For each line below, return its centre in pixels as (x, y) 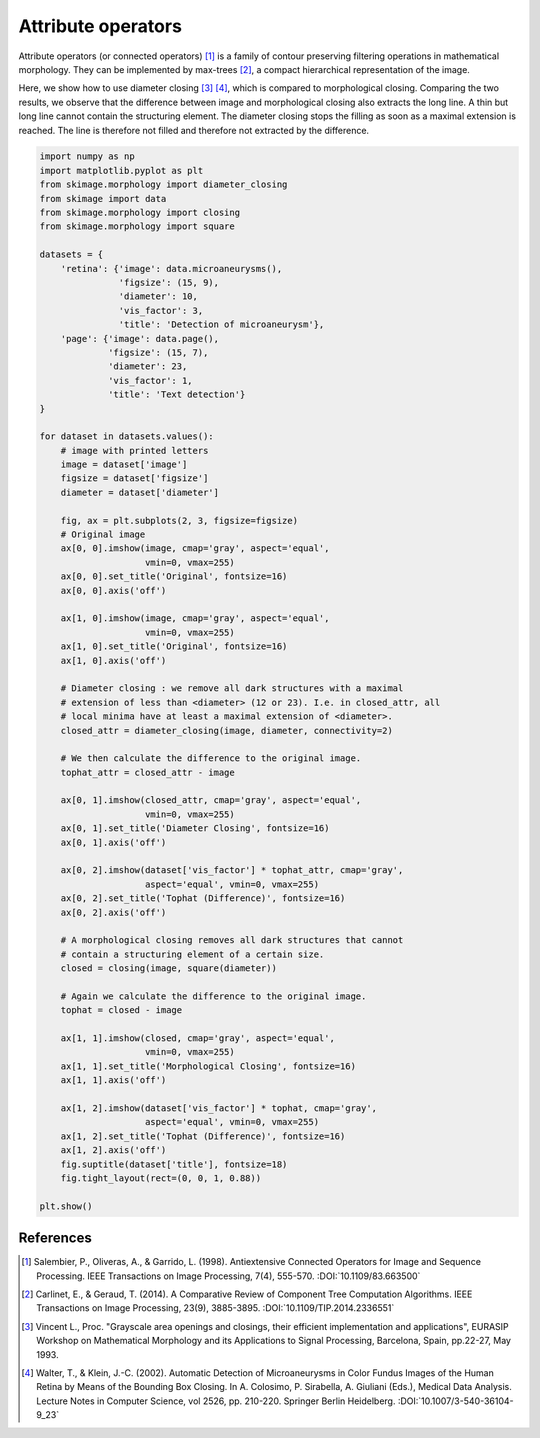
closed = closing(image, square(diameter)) (168, 968)
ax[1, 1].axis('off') (113, 1080)
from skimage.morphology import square (137, 226)
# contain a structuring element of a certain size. (192, 954)
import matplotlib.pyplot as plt (121, 170)
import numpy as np (87, 156)
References (55, 1238)
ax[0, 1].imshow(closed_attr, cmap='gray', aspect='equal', (211, 800)
